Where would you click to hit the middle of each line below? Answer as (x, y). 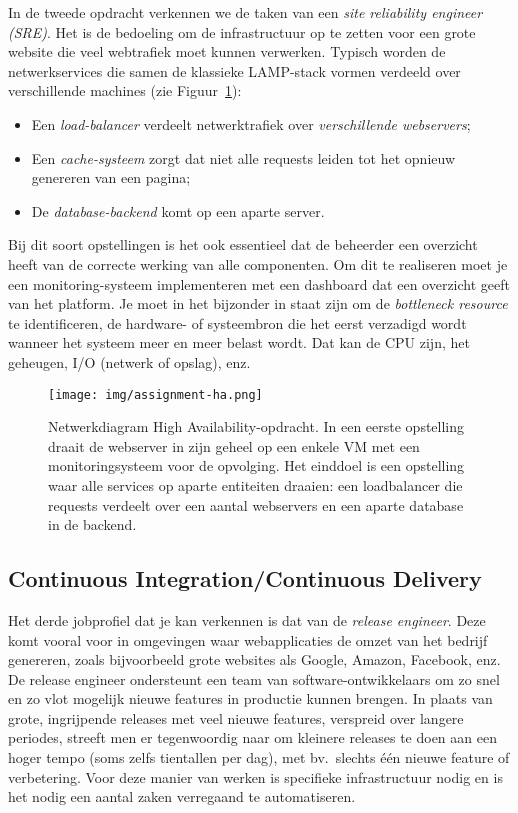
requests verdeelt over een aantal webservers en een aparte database (256, 504)
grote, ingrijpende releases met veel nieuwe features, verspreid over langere (236, 717)
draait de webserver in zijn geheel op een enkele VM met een (234, 445)
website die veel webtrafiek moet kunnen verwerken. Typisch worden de (227, 51)
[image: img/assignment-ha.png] (155, 394)
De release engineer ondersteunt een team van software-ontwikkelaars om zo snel (254, 678)
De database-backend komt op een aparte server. (178, 210)
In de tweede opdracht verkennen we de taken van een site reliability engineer (245, 12)
